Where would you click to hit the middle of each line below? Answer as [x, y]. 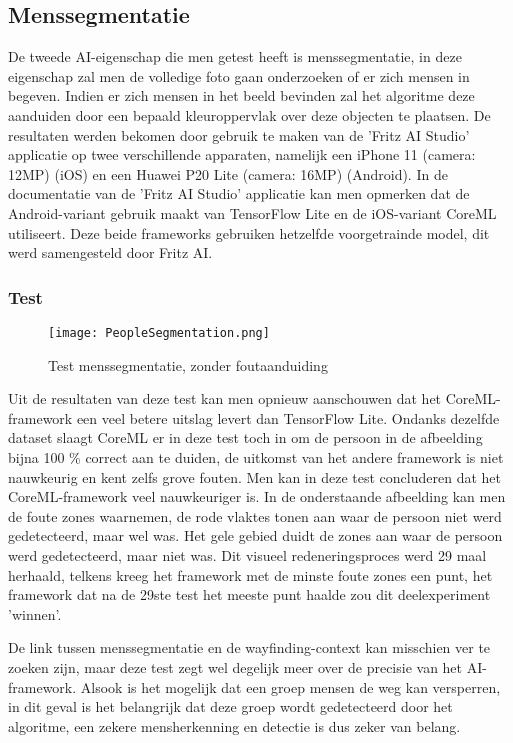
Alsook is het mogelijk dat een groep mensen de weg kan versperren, [290, 686]
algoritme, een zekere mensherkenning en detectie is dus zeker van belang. [234, 725]
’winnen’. [35, 613]
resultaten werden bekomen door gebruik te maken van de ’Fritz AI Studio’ [239, 134]
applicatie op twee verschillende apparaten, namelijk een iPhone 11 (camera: [242, 154]
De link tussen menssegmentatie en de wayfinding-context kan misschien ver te [249, 647]
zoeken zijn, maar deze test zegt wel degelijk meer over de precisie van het [235, 666]
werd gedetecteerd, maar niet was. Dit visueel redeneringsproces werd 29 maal [247, 554]
